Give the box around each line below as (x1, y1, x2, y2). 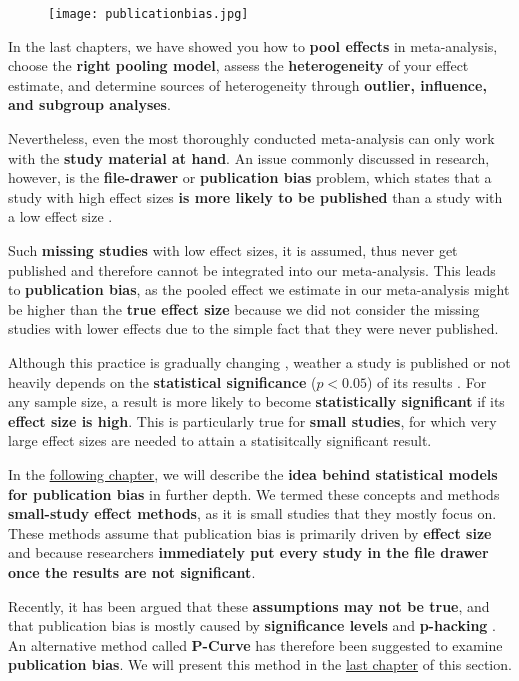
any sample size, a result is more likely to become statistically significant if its (8, 391, 505, 412)
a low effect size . (8, 206, 113, 227)
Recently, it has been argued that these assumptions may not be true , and (8, 595, 490, 616)
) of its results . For (367, 371, 487, 392)
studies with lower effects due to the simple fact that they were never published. (8, 318, 499, 339)
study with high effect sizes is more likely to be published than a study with (8, 186, 503, 207)
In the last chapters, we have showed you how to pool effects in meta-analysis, (8, 35, 498, 56)
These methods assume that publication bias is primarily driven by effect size (8, 522, 492, 543)
